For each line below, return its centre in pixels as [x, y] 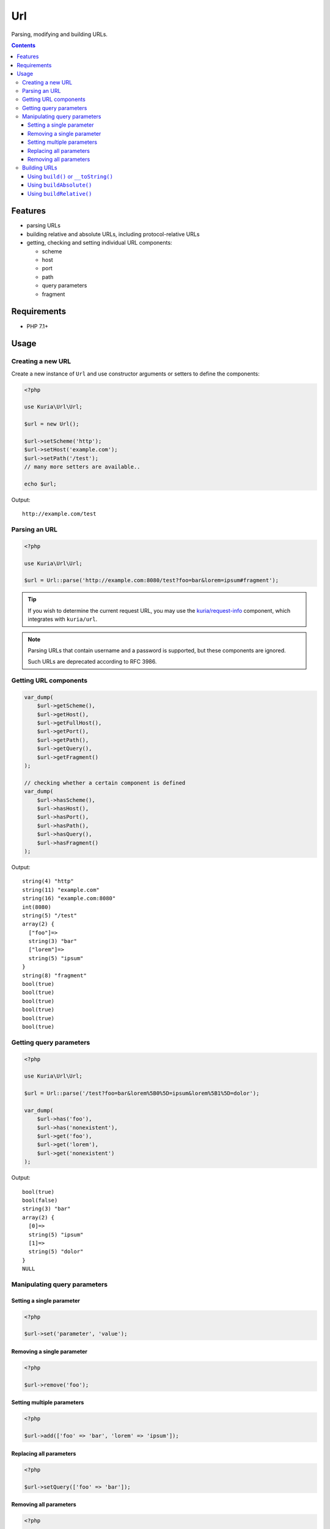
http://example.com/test [59, 514]
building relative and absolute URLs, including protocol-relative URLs [113, 234]
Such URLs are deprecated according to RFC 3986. [92, 662]
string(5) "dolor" [56, 1252]
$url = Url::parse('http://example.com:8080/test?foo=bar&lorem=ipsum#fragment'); [152, 580]
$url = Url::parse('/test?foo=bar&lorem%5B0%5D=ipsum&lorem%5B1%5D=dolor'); [142, 1094]
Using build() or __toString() [70, 176]
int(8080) [37, 907]
